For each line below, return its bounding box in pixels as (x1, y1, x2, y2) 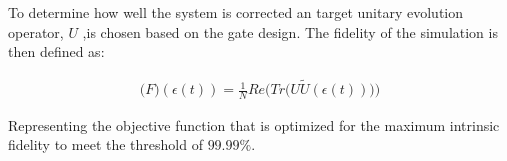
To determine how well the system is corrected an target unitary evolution (8, 2, 463, 22)
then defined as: (8, 41, 105, 62)
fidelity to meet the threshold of (8, 134, 203, 155)
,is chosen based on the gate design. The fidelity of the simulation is (82, 21, 498, 42)
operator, (8, 21, 64, 42)
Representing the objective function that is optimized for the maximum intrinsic (8, 114, 500, 135)
